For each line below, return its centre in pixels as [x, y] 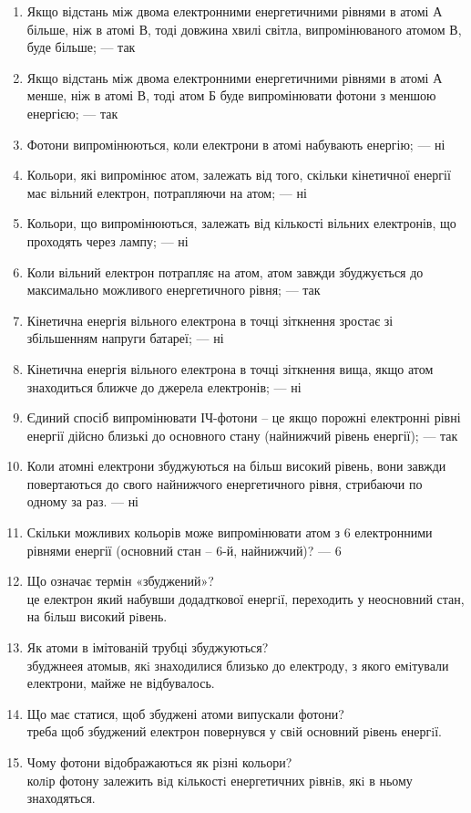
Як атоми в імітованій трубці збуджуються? [148, 647]
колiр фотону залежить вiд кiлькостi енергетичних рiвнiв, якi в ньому [220, 780]
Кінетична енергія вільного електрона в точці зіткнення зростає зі [210, 320]
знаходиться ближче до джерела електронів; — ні [164, 386]
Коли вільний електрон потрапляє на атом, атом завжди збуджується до [225, 271]
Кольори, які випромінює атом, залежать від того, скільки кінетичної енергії [239, 175]
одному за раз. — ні [83, 501]
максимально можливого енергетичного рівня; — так [174, 290]
